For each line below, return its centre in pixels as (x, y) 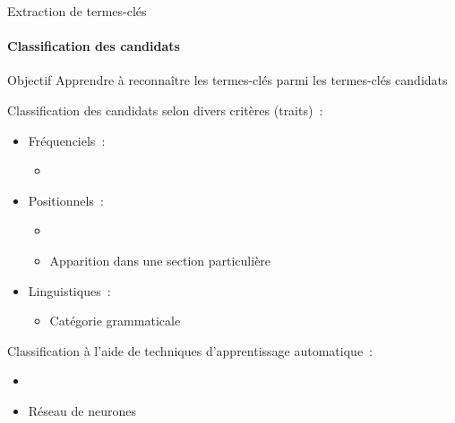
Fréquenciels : (67, 140)
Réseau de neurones (82, 410)
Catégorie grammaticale (115, 321)
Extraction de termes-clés (77, 11)
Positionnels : (66, 200)
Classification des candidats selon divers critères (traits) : (165, 110)
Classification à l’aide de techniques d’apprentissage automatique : (190, 350)
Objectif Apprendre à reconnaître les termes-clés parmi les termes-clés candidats (227, 80)
